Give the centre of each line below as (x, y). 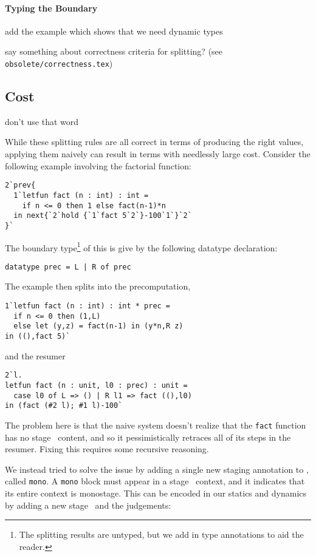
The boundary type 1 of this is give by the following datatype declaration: (141, 246)
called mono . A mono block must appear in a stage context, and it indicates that (155, 481)
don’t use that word (42, 121)
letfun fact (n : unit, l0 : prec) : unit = (96, 385)
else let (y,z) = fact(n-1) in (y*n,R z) (98, 326)
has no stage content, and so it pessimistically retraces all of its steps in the (148, 437)
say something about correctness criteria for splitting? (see (114, 51)
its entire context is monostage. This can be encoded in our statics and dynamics (156, 493)
